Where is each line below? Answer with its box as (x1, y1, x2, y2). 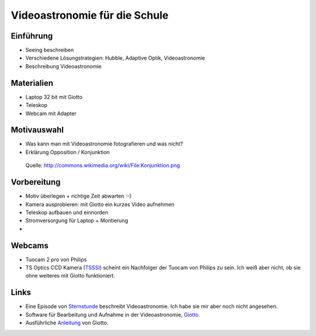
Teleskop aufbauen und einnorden (25, 209, 108, 216)
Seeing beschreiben (25, 47, 74, 54)
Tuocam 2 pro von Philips (25, 256, 87, 263)
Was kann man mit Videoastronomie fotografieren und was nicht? (25, 140, 184, 147)
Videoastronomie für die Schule (11, 9, 169, 22)
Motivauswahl (11, 125, 64, 135)
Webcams (11, 240, 49, 251)
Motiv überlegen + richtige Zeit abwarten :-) (25, 193, 132, 200)
